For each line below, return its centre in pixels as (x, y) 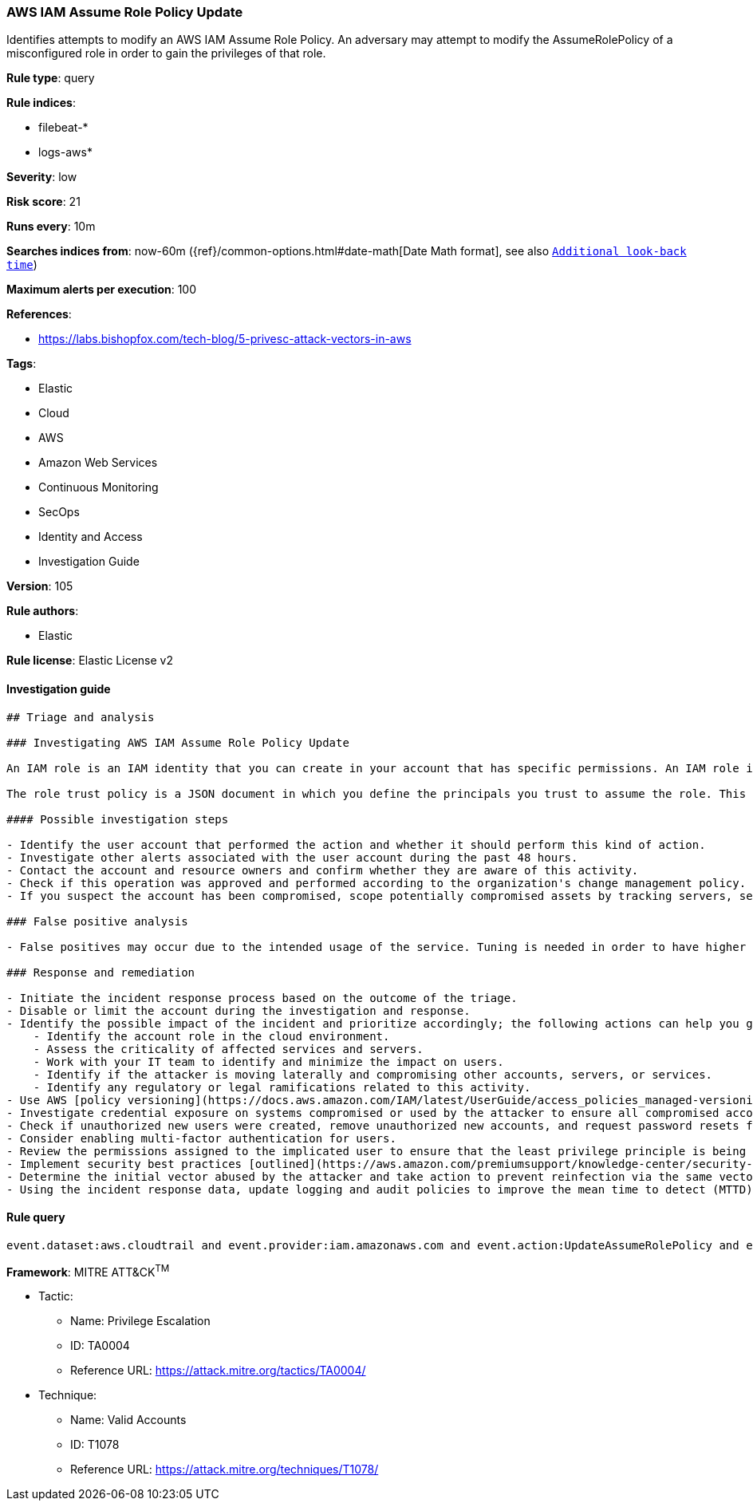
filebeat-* (63, 128)
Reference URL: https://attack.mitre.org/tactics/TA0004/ (218, 1371)
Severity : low (42, 177)
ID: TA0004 (100, 1346)
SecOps (59, 512)
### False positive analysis (97, 921)
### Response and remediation (101, 972)
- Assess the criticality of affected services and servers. (228, 1049)
